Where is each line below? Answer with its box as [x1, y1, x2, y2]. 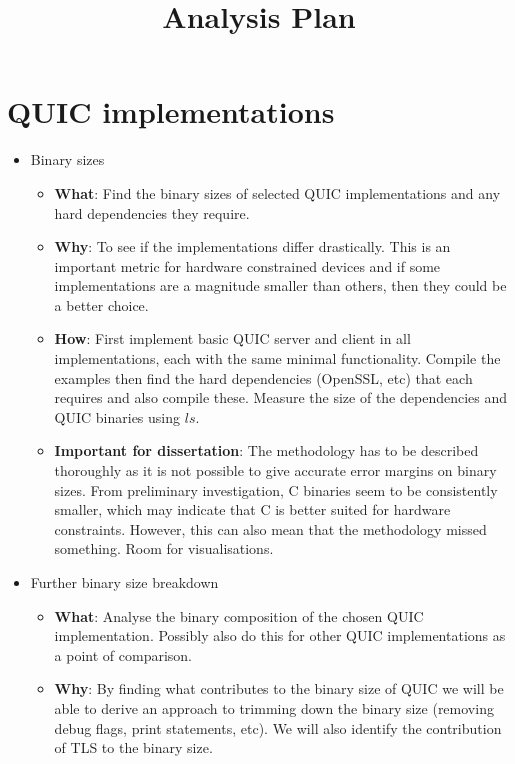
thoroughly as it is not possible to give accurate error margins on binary [54, 460, 497, 481]
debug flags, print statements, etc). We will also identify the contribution [54, 717, 502, 738]
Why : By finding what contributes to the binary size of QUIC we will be [54, 678, 504, 699]
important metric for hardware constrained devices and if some [54, 255, 441, 276]
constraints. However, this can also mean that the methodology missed [54, 518, 487, 539]
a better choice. [54, 294, 149, 315]
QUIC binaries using [54, 406, 181, 427]
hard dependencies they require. [54, 202, 250, 223]
